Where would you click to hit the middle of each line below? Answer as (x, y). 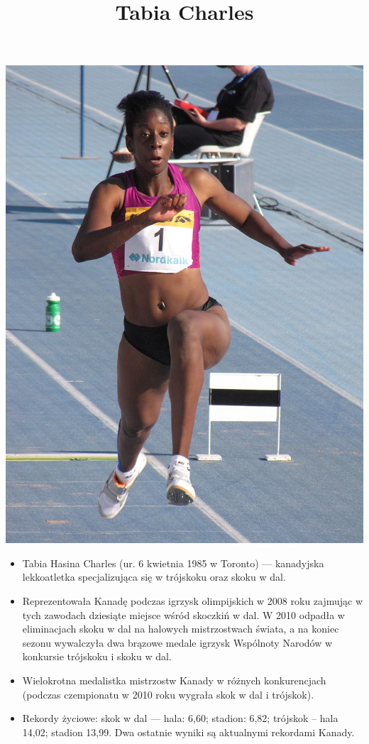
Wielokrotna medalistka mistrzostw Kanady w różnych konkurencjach (174, 680)
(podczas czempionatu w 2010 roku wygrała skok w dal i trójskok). (168, 694)
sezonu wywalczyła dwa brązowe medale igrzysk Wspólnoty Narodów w (177, 642)
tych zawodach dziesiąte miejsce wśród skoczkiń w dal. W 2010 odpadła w (183, 614)
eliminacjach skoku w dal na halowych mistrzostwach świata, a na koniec (181, 629)
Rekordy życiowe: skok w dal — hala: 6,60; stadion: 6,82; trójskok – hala (180, 718)
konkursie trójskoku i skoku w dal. (97, 656)
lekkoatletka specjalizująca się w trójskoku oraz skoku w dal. (154, 577)
